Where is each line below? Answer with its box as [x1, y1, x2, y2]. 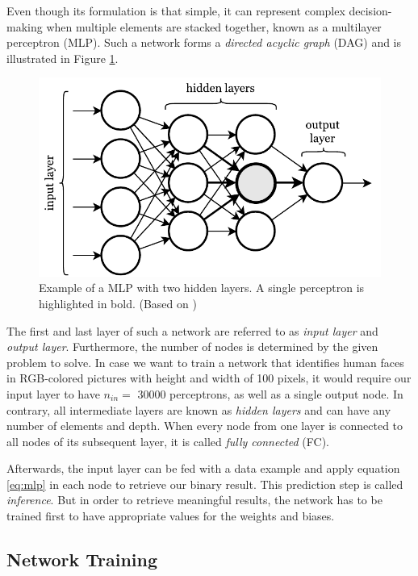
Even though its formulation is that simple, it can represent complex [6, 2, 345, 19]
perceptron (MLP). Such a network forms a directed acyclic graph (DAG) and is [6, 34, 402, 51]
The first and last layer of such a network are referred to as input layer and [6, 322, 378, 339]
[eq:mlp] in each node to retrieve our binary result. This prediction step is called [6, 475, 403, 492]
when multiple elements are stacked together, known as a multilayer [46, 18, 382, 35]
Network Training [6, 547, 158, 572]
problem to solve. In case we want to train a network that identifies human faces [6, 353, 404, 370]
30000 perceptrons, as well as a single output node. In [137, 385, 403, 402]
